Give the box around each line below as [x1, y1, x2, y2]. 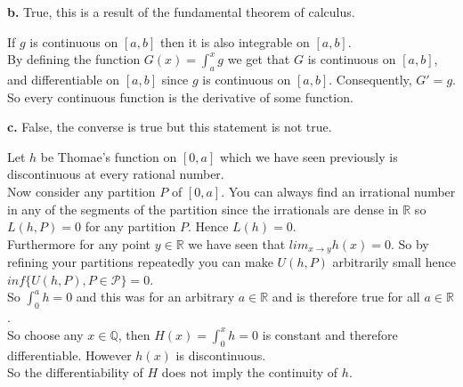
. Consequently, [329, 69, 412, 88]
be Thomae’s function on [40, 147, 177, 165]
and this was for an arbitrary [76, 287, 235, 306]
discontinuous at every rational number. [7, 165, 224, 183]
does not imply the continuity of [161, 363, 338, 382]
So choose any [7, 325, 84, 343]
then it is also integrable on [159, 32, 310, 51]
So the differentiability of [7, 363, 143, 382]
